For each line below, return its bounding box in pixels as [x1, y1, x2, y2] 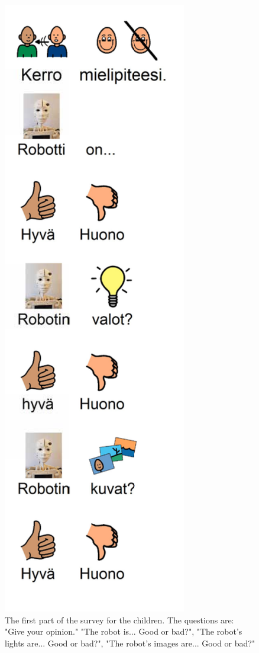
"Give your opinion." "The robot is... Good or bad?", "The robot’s [5, 625, 242, 638]
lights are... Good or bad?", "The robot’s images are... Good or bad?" [5, 636, 255, 649]
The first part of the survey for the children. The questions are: [5, 613, 234, 626]
